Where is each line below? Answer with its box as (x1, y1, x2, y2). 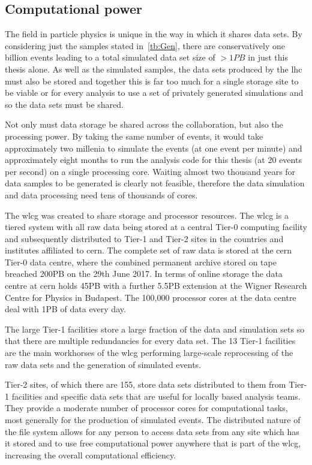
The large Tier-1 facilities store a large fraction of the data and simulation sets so (5, 322, 305, 335)
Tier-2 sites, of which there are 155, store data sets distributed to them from (5, 378, 286, 391)
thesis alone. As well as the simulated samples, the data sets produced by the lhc (5, 62, 302, 75)
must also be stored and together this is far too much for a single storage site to (5, 74, 299, 87)
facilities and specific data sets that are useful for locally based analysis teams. (11, 389, 301, 402)
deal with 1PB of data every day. (5, 303, 126, 315)
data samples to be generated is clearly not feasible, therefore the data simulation (5, 177, 305, 189)
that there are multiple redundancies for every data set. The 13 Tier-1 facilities (5, 334, 296, 347)
